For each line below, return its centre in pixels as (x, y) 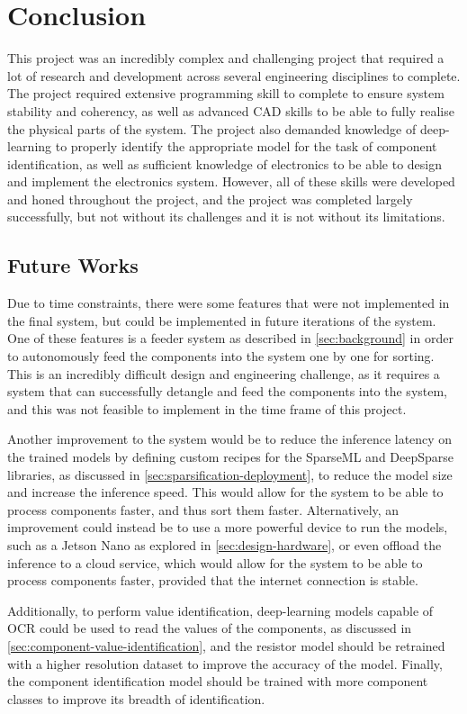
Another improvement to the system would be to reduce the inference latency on (230, 439)
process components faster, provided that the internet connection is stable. (213, 580)
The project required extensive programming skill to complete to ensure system (226, 93)
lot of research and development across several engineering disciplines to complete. (234, 75)
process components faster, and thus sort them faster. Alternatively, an (203, 509)
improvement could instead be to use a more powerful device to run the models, (228, 527)
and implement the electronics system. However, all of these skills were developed (231, 181)
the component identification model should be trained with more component (218, 681)
